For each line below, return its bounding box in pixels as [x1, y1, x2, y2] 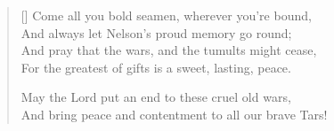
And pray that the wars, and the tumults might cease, [20, 41, 317, 59]
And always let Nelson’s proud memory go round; [20, 23, 292, 42]
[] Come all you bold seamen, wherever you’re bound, [20, 6, 312, 24]
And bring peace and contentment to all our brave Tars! [20, 104, 328, 123]
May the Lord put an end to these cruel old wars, [20, 88, 291, 106]
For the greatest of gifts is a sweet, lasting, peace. [20, 58, 291, 76]
